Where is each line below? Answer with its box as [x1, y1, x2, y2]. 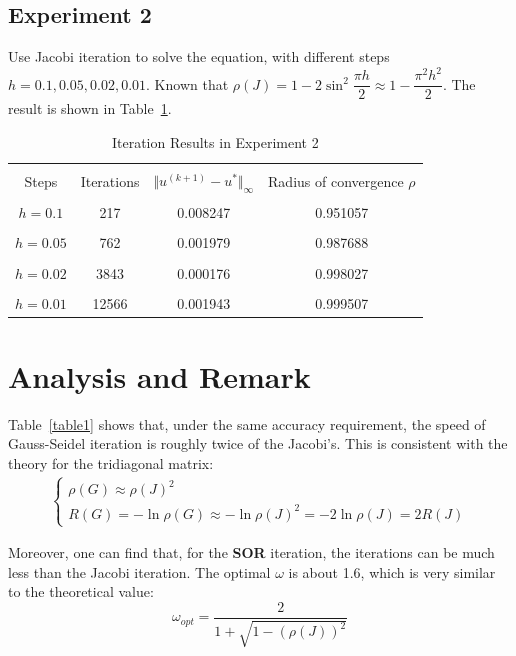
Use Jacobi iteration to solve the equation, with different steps [8, 46, 390, 67]
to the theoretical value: [8, 581, 154, 602]
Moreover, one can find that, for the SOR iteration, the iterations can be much [8, 542, 495, 563]
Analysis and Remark [8, 355, 311, 396]
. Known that [146, 73, 229, 94]
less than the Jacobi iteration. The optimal [8, 561, 271, 582]
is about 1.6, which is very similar [288, 561, 496, 582]
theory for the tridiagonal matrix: [8, 453, 214, 474]
